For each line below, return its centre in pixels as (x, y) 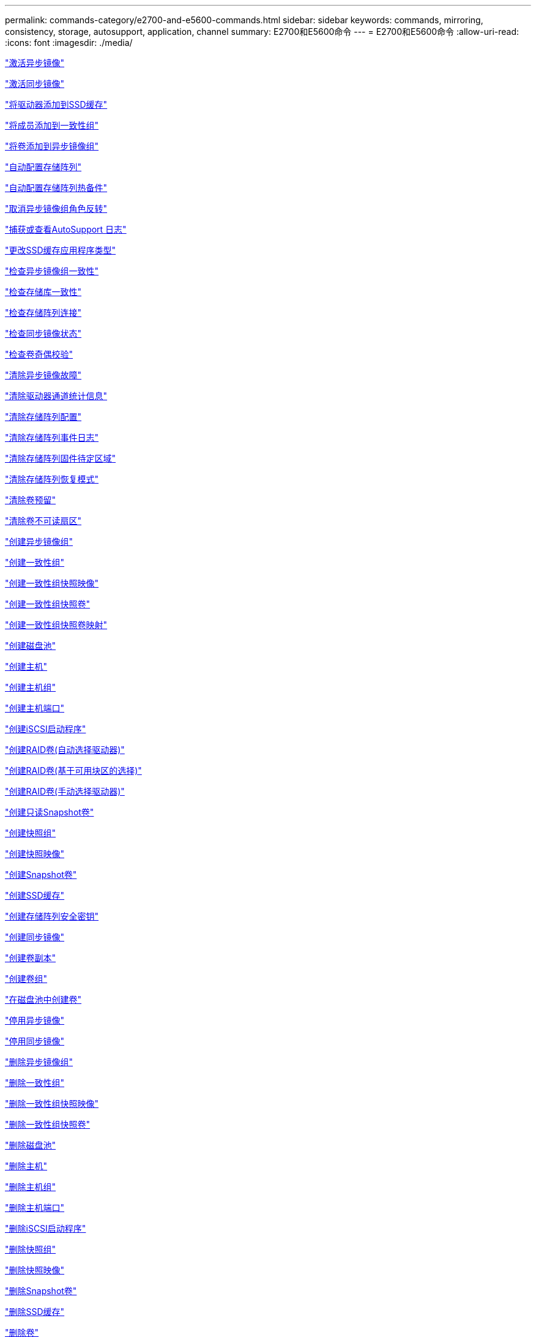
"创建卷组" (26, 979)
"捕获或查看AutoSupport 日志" (66, 229)
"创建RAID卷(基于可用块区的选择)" (73, 770)
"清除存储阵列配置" (43, 417)
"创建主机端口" (35, 708)
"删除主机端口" (35, 1208)
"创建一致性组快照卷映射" (56, 625)
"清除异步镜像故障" (43, 375)
